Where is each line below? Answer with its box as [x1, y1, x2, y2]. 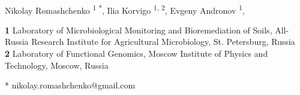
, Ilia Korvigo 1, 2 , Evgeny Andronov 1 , [102, 2, 245, 16]
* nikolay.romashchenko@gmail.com [5, 79, 136, 91]
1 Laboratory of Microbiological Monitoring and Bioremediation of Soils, [5, 23, 272, 36]
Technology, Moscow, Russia [5, 59, 109, 71]
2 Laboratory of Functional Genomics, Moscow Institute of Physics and [5, 47, 268, 60]
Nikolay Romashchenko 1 [5, 2, 97, 16]
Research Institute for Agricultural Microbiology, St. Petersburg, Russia [31, 35, 295, 48]
